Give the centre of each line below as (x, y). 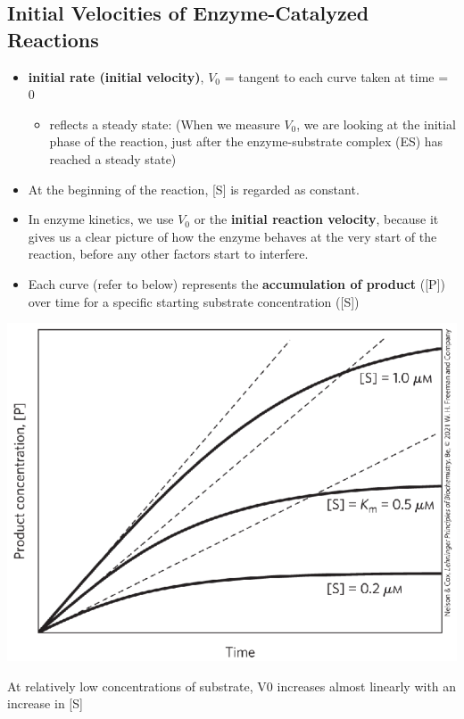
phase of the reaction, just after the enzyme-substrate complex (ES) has (246, 141)
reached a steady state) (113, 158)
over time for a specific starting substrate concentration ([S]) (194, 301)
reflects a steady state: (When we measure (165, 124)
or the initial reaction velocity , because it (316, 219)
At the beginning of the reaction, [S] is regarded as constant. (194, 189)
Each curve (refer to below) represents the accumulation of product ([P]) (236, 283)
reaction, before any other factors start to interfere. (168, 254)
